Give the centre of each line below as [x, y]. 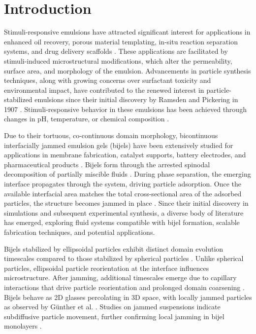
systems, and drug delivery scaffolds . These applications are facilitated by [116, 51]
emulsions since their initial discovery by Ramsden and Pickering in [136, 99]
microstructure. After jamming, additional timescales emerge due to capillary [120, 278]
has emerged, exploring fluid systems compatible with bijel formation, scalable [122, 222]
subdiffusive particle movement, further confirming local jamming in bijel [114, 316]
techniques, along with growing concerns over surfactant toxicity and [108, 80]
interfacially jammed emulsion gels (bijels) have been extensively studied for [119, 145]
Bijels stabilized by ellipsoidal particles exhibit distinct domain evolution [114, 248]
